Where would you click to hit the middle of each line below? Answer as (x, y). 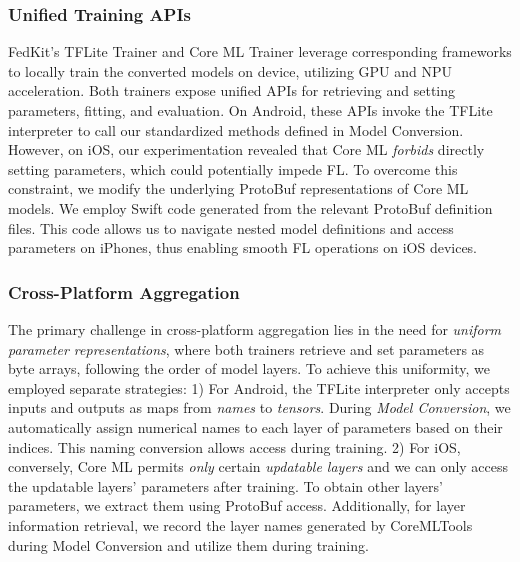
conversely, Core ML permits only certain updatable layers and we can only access (258, 466)
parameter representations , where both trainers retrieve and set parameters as (246, 348)
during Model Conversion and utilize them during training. (188, 544)
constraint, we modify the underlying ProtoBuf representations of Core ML (238, 188)
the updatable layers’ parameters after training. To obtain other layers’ (225, 485)
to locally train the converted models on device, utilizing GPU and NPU (230, 70)
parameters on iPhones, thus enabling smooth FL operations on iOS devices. (243, 247)
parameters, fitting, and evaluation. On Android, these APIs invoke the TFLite (250, 110)
